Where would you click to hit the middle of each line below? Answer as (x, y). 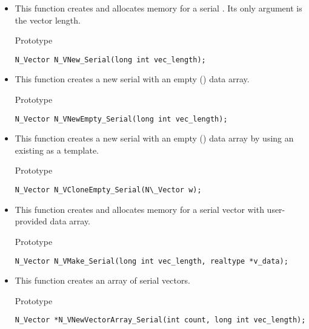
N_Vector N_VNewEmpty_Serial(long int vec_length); (121, 119)
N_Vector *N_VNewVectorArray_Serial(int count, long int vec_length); (160, 320)
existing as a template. (57, 150)
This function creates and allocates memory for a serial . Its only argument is (158, 8)
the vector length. (48, 20)
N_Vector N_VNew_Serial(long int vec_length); (110, 60)
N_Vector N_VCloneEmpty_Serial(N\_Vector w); (108, 190)
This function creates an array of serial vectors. (102, 280)
